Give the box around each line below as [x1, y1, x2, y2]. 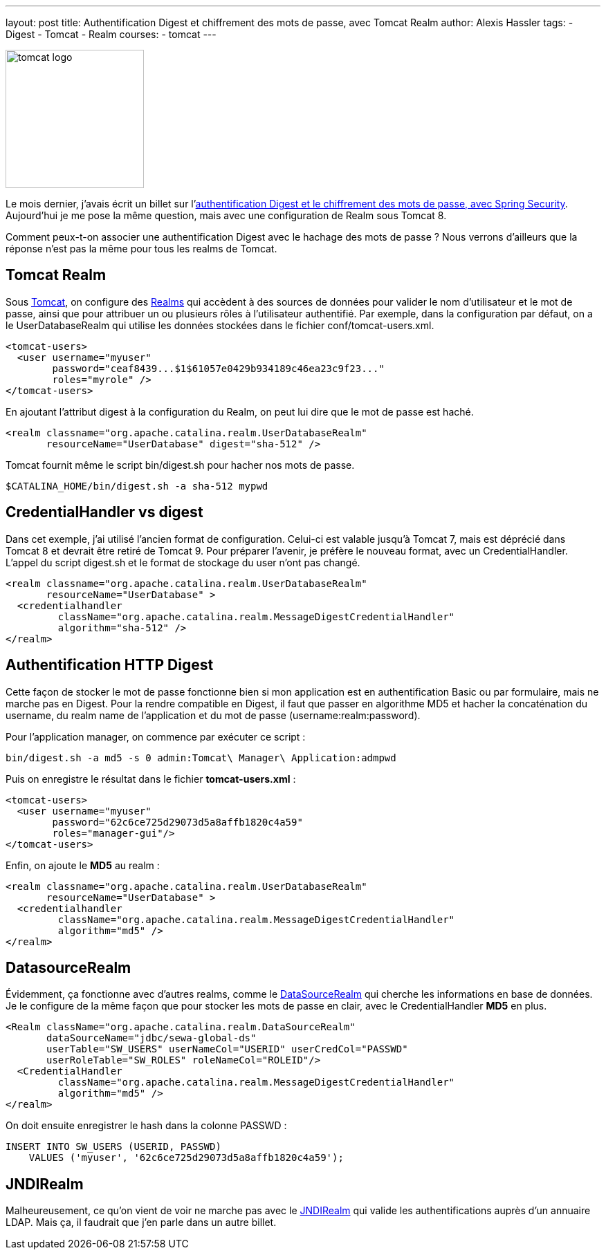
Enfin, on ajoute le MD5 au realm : [6, 859, 160, 871]
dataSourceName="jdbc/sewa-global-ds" [46, 1032, 257, 1044]
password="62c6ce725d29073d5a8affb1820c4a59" [52, 816, 303, 828]
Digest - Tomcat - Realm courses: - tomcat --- [6, 28, 217, 40]
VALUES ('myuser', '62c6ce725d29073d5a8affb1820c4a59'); [28, 1152, 344, 1164]
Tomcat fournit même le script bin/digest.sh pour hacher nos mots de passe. [6, 458, 355, 471]
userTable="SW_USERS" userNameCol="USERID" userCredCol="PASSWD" [46, 1043, 408, 1055]
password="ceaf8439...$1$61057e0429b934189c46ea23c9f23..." [52, 362, 385, 374]
